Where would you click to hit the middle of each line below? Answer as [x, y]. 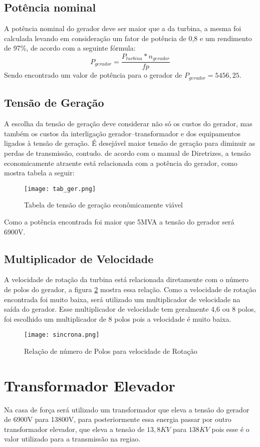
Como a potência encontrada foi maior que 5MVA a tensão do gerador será [119, 221]
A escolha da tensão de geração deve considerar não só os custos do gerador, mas [128, 124]
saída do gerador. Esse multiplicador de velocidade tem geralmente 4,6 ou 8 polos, [130, 309]
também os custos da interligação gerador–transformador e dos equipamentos [122, 133]
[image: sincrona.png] [62, 335]
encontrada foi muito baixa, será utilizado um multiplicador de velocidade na [122, 299]
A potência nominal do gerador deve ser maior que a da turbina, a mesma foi [123, 28]
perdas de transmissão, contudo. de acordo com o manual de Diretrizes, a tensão [127, 153]
